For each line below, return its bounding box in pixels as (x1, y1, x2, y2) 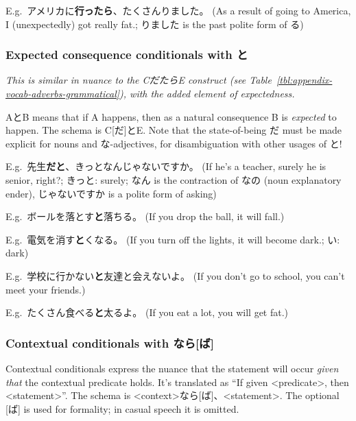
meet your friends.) (5, 282, 86, 296)
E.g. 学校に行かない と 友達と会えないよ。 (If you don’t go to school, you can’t (5, 268, 345, 282)
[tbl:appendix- (276, 73, 333, 87)
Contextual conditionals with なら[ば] (5, 334, 214, 351)
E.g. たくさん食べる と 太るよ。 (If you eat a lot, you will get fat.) (5, 305, 289, 320)
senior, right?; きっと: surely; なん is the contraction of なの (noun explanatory (5, 172, 342, 187)
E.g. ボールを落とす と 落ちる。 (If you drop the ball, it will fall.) (5, 209, 285, 224)
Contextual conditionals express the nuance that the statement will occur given (5, 361, 339, 375)
